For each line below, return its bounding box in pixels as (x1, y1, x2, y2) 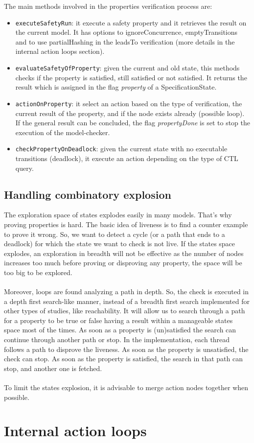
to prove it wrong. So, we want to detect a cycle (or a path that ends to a (4, 229, 225, 239)
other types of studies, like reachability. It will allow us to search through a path (4, 305, 245, 316)
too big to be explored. (4, 267, 72, 277)
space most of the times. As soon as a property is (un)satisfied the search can (4, 325, 236, 335)
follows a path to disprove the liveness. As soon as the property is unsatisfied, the (4, 344, 249, 354)
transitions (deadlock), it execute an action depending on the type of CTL (15, 153, 238, 163)
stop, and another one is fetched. (4, 363, 102, 373)
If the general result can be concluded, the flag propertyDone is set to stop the (15, 117, 250, 128)
